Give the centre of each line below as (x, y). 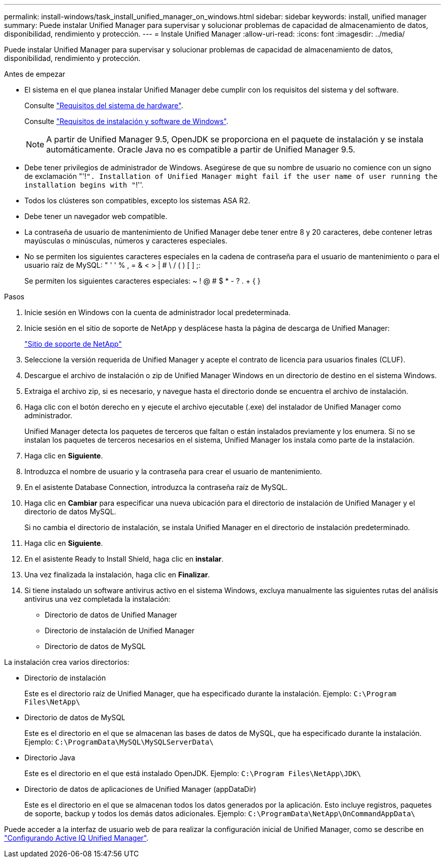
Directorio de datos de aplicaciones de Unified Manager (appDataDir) (140, 789)
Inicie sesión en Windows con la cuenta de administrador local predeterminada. (157, 312)
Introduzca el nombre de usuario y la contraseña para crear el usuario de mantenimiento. (173, 471)
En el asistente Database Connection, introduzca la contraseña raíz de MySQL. (156, 487)
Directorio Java (50, 758)
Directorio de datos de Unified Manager (111, 615)
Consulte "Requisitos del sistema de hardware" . (104, 105)
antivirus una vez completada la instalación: (98, 599)
